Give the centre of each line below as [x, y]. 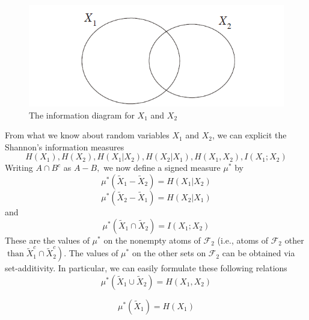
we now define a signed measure [162, 168]
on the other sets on [169, 253]
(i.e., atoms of [243, 240]
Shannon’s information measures [65, 146]
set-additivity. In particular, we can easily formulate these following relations [146, 268]
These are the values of [47, 240]
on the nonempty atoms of [152, 240]
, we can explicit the [249, 135]
